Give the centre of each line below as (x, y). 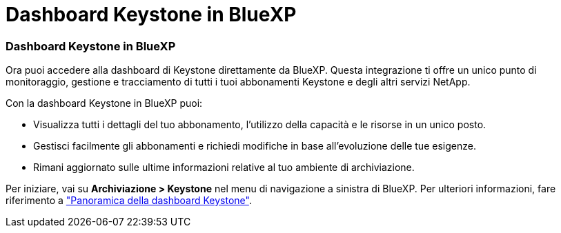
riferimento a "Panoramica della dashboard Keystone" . (129, 201)
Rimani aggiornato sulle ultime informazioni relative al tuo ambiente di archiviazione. (224, 168)
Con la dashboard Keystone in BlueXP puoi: (104, 103)
